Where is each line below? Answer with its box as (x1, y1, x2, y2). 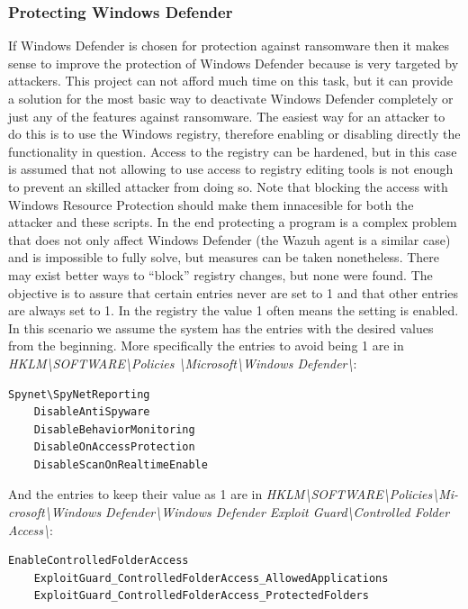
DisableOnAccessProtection (33, 441, 195, 454)
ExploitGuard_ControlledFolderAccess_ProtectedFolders (33, 589, 369, 603)
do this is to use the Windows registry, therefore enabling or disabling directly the (8, 124, 461, 143)
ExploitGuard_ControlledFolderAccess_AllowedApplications (33, 571, 389, 585)
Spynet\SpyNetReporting (8, 387, 150, 401)
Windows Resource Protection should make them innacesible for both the (8, 195, 414, 214)
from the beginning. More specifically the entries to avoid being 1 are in (8, 336, 404, 355)
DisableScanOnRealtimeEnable (33, 458, 208, 471)
